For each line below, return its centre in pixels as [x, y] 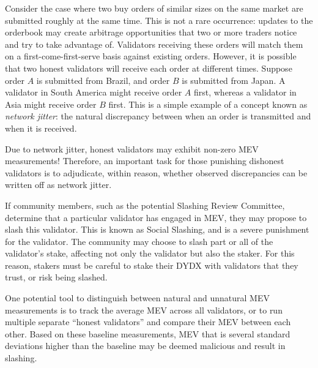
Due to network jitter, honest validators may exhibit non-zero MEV [132, 148]
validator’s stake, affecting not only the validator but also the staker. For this [150, 253]
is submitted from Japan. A [234, 80]
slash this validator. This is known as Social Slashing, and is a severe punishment [157, 229]
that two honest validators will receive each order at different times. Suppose [149, 68]
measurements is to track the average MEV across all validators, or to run [144, 310]
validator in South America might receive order [94, 92]
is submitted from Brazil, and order [103, 80]
